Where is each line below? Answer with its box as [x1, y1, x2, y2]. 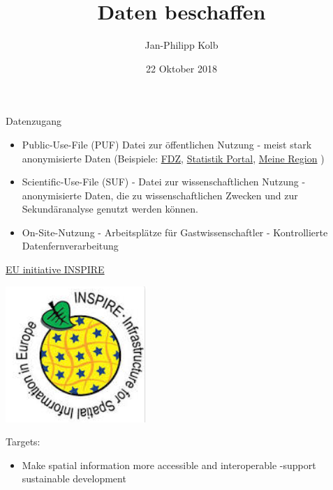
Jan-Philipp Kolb [145, 38, 219, 52]
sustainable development [22, 471, 126, 486]
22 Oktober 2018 [146, 61, 217, 75]
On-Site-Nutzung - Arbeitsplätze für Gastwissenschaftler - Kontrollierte [22, 224, 328, 239]
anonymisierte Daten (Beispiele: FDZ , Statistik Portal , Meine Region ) [22, 151, 325, 165]
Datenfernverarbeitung [22, 238, 119, 253]
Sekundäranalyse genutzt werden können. [22, 201, 198, 216]
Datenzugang [6, 114, 61, 128]
